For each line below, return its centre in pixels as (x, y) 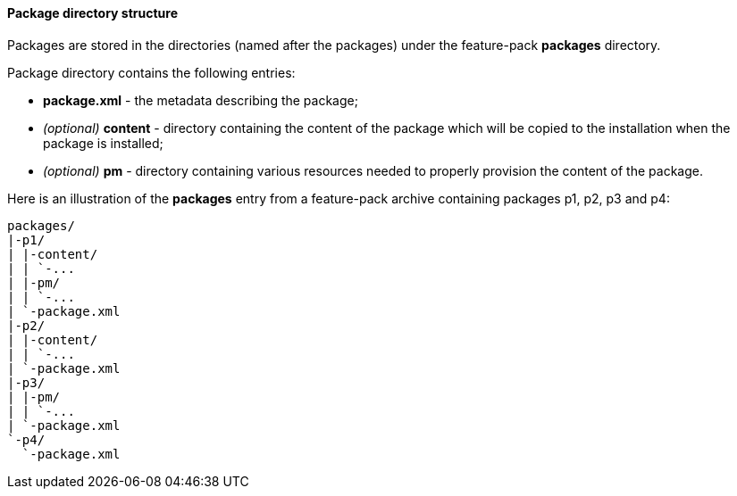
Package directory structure (92, 13)
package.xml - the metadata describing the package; (201, 100)
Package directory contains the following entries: (151, 72)
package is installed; (103, 143)
